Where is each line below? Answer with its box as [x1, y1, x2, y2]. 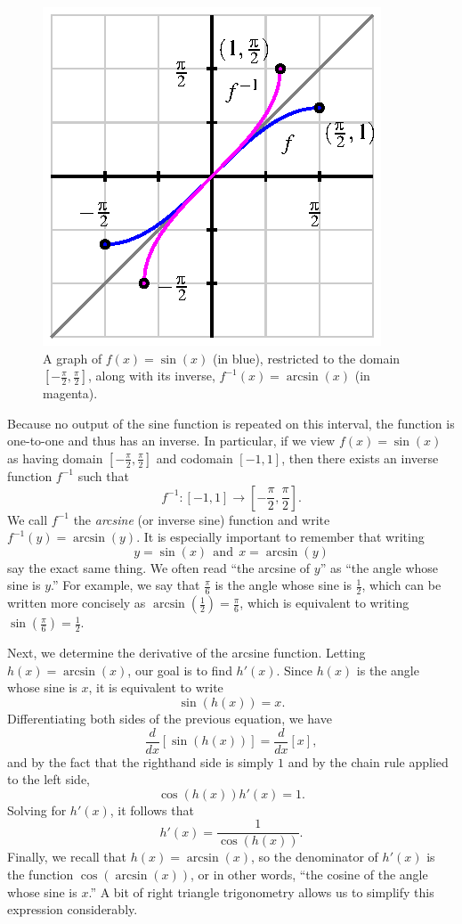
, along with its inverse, [87, 366, 215, 385]
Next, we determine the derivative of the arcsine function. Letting [7, 643, 366, 662]
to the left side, [7, 770, 91, 789]
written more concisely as [7, 593, 146, 612]
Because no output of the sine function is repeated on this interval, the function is [7, 413, 455, 432]
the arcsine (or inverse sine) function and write [73, 510, 330, 528]
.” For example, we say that [51, 576, 200, 594]
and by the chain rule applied [288, 752, 449, 771]
